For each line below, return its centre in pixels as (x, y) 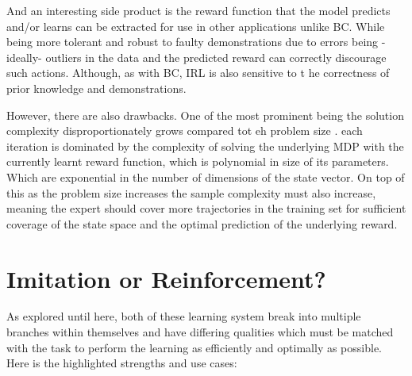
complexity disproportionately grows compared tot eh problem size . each (185, 130)
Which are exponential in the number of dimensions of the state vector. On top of (206, 176)
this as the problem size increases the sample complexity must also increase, (191, 192)
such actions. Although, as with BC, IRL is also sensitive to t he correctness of (198, 73)
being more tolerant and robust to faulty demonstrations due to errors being (193, 42)
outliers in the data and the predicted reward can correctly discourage (216, 57)
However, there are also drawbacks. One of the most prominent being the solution (205, 115)
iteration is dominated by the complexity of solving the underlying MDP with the (205, 146)
